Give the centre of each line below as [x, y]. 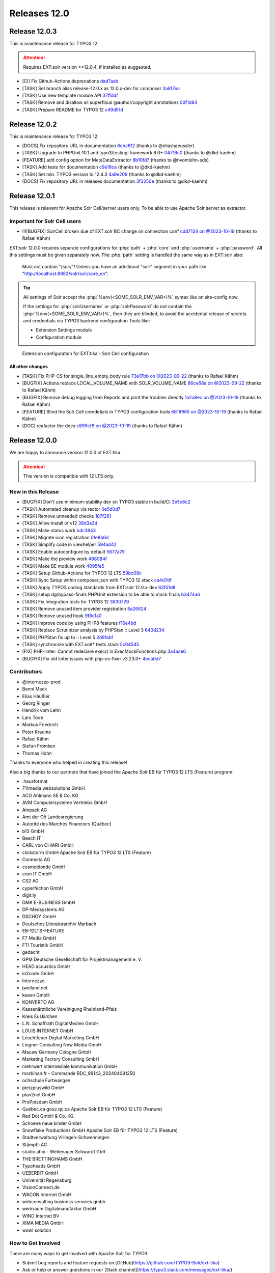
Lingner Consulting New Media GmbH [62, 1045]
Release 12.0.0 [33, 440]
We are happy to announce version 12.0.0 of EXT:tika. [65, 453]
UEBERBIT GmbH [40, 1173]
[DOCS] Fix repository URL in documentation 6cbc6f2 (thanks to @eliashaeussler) [108, 146]
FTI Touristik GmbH [43, 945]
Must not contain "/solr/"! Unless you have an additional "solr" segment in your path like [114, 266]
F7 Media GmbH [39, 938]
